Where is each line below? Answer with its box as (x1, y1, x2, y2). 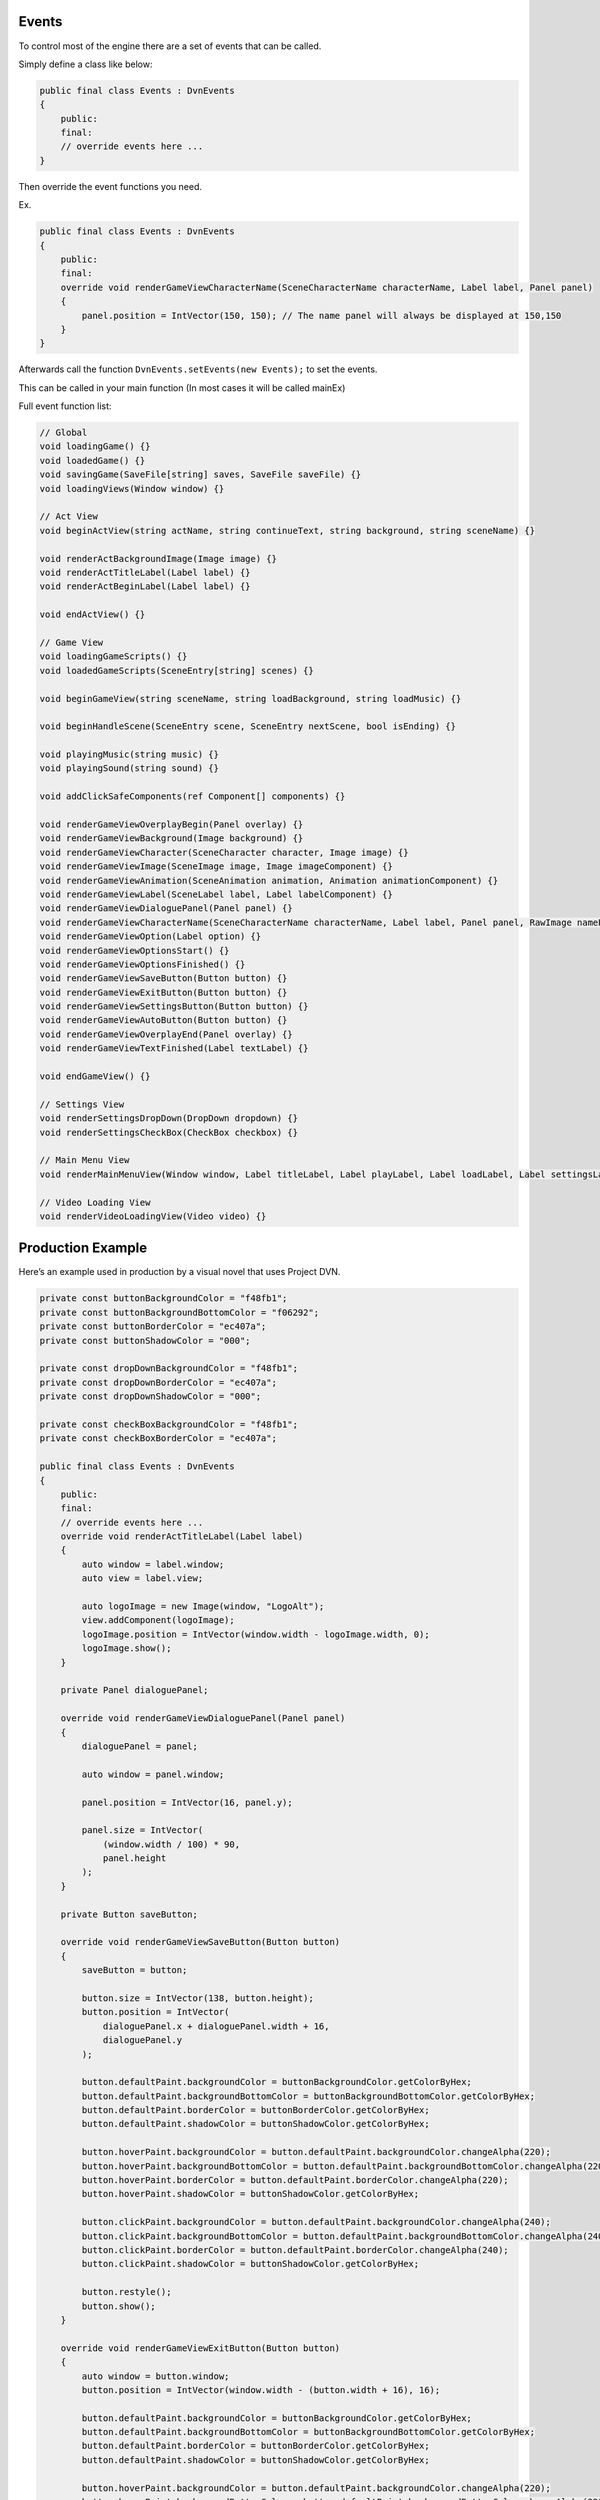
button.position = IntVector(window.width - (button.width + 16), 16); (81, 2384, 441, 2395)
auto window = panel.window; (81, 1768, 225, 1780)
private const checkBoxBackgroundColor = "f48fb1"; (39, 1418, 299, 1430)
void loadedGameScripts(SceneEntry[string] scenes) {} (39, 665, 314, 676)
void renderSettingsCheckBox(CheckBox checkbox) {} (39, 1126, 299, 1138)
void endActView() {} (39, 609, 146, 620)
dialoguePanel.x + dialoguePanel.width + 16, (102, 2020, 330, 2032)
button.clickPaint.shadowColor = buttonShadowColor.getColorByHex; (81, 2258, 420, 2270)
